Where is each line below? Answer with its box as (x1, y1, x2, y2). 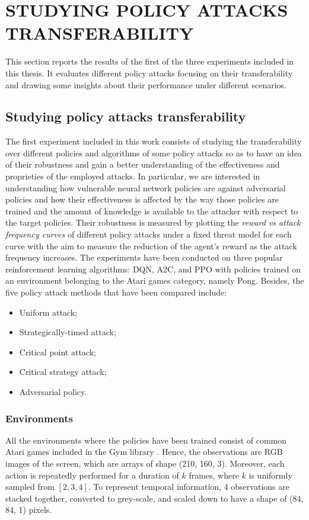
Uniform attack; (19, 306, 78, 318)
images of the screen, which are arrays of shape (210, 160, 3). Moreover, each (5, 457, 285, 469)
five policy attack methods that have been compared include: (5, 286, 227, 298)
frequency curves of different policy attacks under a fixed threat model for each (5, 228, 292, 240)
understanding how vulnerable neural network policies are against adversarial (5, 181, 286, 194)
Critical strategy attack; (19, 365, 107, 378)
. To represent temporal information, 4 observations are (88, 480, 289, 493)
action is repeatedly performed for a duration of (5, 468, 179, 481)
